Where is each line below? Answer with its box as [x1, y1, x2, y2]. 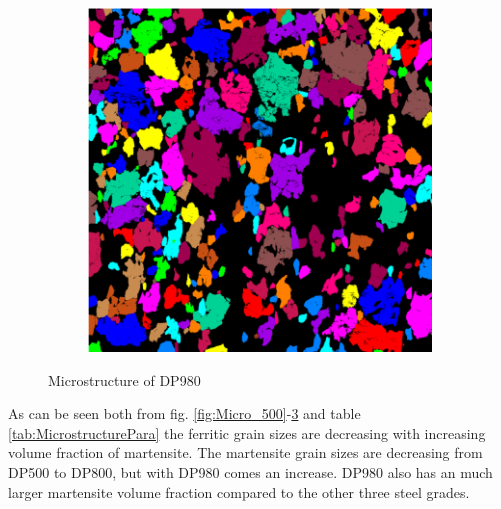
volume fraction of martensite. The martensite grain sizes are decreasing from [8, 442, 483, 463]
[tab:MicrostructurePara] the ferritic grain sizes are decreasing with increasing [8, 422, 486, 443]
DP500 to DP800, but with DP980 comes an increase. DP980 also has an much [8, 461, 493, 482]
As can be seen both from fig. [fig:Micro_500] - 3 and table [8, 403, 361, 424]
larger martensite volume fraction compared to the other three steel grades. [8, 481, 470, 502]
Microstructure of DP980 [48, 369, 201, 390]
